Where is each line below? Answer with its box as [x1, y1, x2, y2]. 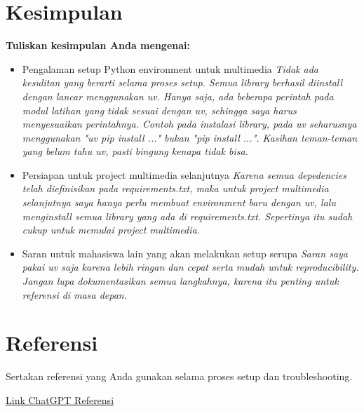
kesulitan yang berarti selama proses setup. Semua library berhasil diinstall [22, 75, 343, 90]
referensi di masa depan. [22, 287, 128, 302]
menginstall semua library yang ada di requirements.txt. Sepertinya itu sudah [22, 208, 353, 223]
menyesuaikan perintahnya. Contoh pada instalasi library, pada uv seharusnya [22, 116, 357, 131]
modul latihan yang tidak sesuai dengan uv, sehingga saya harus [22, 102, 297, 117]
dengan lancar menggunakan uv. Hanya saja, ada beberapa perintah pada [22, 88, 334, 103]
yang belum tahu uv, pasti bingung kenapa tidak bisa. [22, 144, 248, 159]
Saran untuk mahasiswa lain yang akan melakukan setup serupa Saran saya [22, 245, 348, 260]
